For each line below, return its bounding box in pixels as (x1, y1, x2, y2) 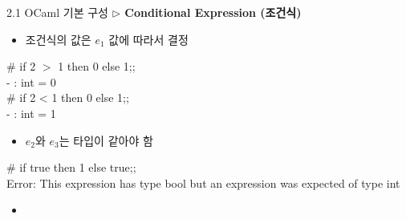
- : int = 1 (6, 104, 56, 121)
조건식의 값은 (25, 30, 91, 47)
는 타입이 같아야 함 (59, 132, 153, 148)
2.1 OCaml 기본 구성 (6, 4, 108, 20)
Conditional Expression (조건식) (124, 4, 302, 20)
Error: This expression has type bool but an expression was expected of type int (6, 174, 400, 191)
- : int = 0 (6, 73, 56, 90)
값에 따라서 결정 (108, 30, 189, 47)
